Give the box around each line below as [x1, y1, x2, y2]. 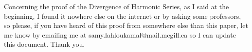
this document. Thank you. [4, 39, 85, 49]
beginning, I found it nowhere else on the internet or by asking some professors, [4, 11, 241, 21]
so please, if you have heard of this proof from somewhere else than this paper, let [4, 20, 248, 30]
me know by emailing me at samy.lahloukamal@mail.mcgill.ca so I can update [4, 29, 236, 39]
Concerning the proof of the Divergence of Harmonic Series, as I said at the [4, 1, 229, 11]
